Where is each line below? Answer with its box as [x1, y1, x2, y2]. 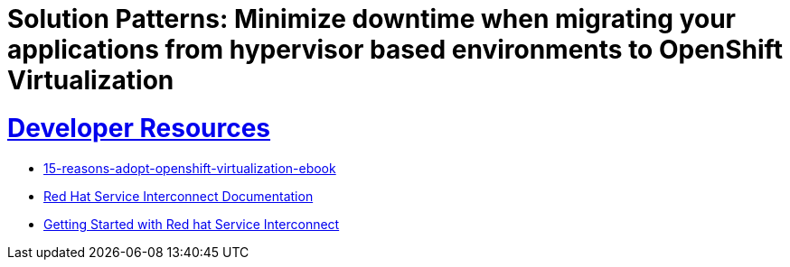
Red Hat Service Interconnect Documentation [43, 188, 314, 204]
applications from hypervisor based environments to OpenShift [7, 34, 783, 65]
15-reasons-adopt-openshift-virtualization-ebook [43, 160, 336, 176]
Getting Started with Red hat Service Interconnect [43, 216, 340, 232]
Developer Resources [7, 112, 271, 143]
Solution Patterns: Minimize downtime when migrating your [7, 4, 736, 34]
